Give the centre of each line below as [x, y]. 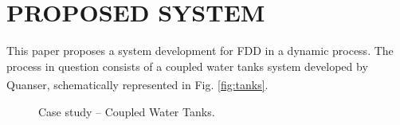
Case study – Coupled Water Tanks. [127, 111]
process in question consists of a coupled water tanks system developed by [187, 66]
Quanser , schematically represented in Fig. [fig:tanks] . [137, 84]
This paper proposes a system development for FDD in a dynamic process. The [200, 51]
